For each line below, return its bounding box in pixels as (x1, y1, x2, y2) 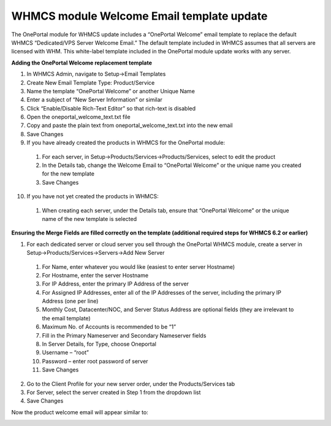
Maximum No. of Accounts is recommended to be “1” (42, 323, 177, 331)
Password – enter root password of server (42, 357, 148, 365)
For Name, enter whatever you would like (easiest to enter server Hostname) (42, 263, 235, 270)
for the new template (42, 170, 95, 177)
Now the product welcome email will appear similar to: (11, 408, 148, 416)
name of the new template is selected (42, 215, 137, 222)
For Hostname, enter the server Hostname (42, 271, 149, 279)
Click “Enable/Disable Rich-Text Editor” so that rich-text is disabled (26, 104, 196, 112)
